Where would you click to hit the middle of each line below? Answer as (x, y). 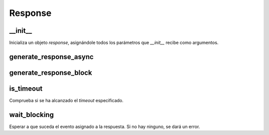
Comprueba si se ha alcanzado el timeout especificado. (67, 100)
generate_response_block (51, 72)
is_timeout (26, 88)
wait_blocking (32, 115)
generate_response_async (52, 57)
